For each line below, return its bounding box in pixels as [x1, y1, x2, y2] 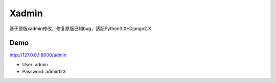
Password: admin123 [22, 69, 66, 75]
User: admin [22, 61, 48, 67]
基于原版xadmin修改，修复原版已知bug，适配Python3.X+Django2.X [9, 25, 152, 32]
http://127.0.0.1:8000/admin [9, 52, 66, 58]
